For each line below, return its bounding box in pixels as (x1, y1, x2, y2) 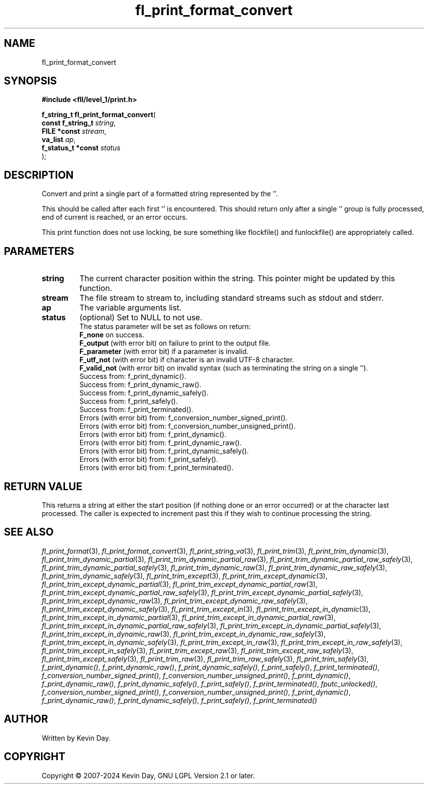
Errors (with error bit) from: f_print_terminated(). (79, 463, 234, 472)
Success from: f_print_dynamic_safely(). (79, 389, 209, 397)
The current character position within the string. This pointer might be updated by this (79, 273, 395, 284)
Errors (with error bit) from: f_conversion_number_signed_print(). (79, 414, 288, 422)
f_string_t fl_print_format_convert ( (42, 110, 156, 119)
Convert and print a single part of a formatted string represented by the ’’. (42, 189, 278, 198)
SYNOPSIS (4, 75, 57, 87)
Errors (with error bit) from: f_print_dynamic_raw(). (79, 438, 242, 447)
